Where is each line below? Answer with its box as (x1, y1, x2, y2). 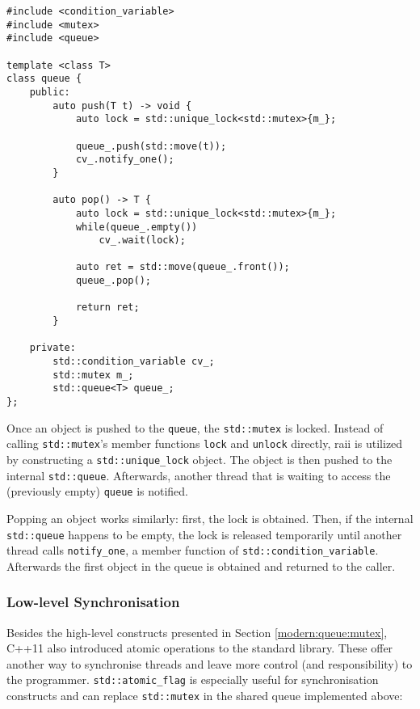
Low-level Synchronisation (6, 592, 180, 612)
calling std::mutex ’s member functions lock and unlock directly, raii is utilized (6, 435, 403, 452)
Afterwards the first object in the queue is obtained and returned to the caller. (6, 557, 396, 574)
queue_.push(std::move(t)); (75, 140, 227, 152)
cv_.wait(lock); (99, 234, 186, 247)
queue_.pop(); (75, 275, 151, 287)
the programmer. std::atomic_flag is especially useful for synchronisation (6, 671, 379, 688)
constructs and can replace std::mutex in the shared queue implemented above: (6, 687, 403, 704)
